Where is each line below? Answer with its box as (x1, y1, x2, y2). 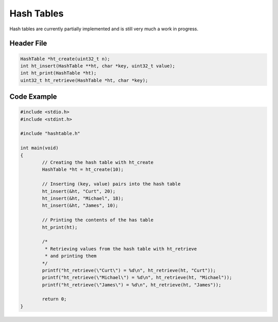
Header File (9, 39, 47, 48)
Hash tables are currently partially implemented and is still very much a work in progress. (9, 26, 199, 32)
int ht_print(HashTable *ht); (20, 70, 97, 76)
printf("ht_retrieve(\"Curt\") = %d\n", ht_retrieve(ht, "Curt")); (42, 267, 216, 273)
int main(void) (20, 145, 59, 151)
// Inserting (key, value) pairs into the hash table (42, 181, 181, 187)
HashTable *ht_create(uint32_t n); (20, 56, 110, 62)
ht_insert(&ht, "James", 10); (42, 203, 118, 208)
